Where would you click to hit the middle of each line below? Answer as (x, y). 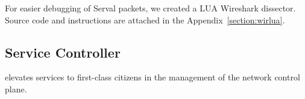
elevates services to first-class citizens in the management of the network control (152, 77)
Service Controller (63, 52)
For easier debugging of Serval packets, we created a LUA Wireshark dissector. (150, 8)
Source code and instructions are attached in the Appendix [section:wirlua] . (145, 19)
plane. (16, 88)
